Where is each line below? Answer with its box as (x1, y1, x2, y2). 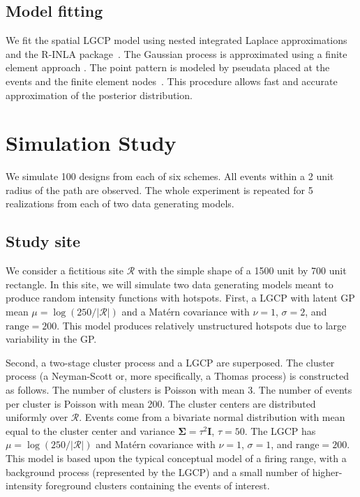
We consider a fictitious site (6, 263, 124, 278)
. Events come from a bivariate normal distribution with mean (79, 410, 345, 424)
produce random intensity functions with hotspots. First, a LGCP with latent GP (6, 290, 355, 305)
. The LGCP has (244, 423, 316, 438)
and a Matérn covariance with (121, 304, 250, 319)
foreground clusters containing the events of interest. (45, 478, 270, 493)
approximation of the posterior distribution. (6, 87, 193, 102)
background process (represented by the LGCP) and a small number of (6, 464, 309, 479)
